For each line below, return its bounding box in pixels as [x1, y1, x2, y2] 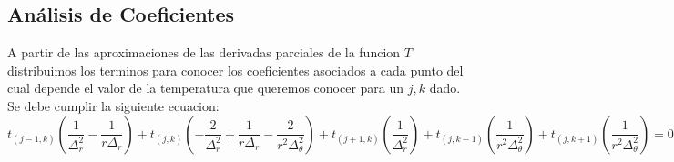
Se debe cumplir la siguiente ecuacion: [7, 96, 220, 115]
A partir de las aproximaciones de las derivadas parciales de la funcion [7, 43, 401, 62]
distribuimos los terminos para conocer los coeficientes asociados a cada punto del [7, 60, 464, 79]
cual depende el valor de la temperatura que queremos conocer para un [7, 78, 404, 97]
